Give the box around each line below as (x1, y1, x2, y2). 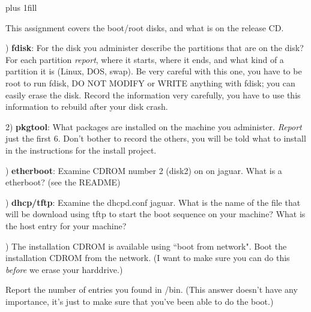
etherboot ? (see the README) (5, 176, 121, 188)
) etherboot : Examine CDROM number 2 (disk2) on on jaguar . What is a (5, 164, 282, 176)
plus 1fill (5, 1, 37, 13)
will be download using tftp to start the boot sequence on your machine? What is (5, 208, 306, 220)
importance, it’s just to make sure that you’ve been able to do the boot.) (5, 295, 274, 307)
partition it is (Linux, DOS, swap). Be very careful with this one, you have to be (5, 65, 302, 77)
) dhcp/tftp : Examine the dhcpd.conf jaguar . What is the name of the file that (5, 196, 301, 208)
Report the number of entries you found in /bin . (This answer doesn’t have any (5, 283, 298, 296)
